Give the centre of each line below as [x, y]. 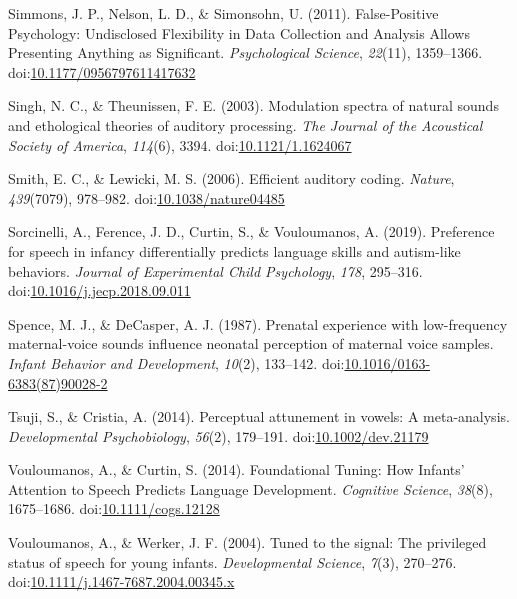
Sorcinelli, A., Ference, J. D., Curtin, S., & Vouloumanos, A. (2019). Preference [251, 231]
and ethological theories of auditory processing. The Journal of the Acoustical [245, 124]
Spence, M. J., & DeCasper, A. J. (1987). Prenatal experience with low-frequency [258, 323]
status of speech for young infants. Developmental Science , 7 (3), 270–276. [232, 561]
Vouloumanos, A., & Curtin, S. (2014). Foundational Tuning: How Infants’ [236, 469]
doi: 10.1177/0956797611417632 [102, 71]
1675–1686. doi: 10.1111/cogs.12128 [114, 508]
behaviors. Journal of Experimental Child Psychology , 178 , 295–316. [215, 270]
